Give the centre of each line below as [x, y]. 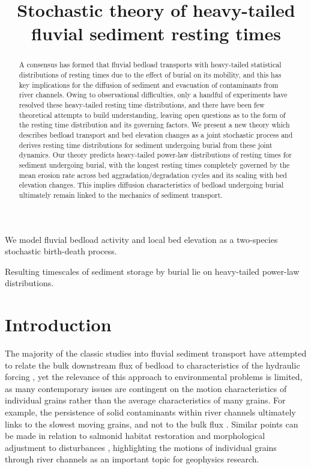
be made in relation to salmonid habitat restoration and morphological [135, 436]
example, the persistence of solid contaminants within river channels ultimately [150, 412]
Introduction [58, 324]
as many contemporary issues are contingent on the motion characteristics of [146, 388]
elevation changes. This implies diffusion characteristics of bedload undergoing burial [151, 185]
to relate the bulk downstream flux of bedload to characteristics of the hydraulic [152, 365]
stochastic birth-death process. [61, 251]
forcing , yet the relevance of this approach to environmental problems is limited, [154, 377]
